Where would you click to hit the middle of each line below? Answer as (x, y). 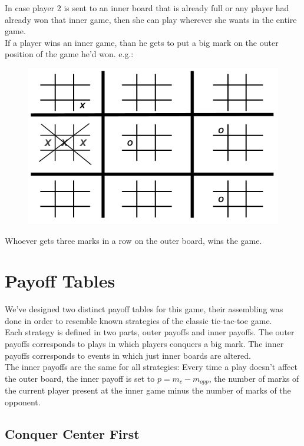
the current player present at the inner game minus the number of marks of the (148, 390)
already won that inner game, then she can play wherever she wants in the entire (151, 19)
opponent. (23, 402)
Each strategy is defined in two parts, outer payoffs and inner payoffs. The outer (150, 332)
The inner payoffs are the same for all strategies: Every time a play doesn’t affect (151, 367)
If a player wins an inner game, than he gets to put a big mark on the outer (142, 42)
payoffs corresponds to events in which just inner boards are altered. (128, 355)
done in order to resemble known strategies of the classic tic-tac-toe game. (138, 320)
